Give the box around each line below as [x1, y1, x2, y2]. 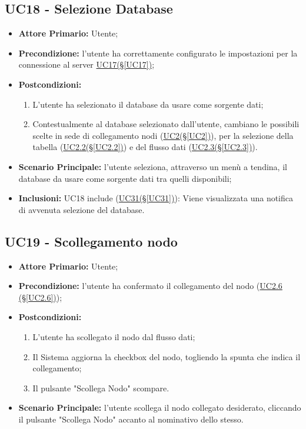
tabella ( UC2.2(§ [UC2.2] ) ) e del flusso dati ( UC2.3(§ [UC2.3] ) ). [32, 141, 258, 153]
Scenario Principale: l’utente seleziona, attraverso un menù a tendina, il [18, 160, 287, 172]
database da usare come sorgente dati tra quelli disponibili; [18, 172, 232, 184]
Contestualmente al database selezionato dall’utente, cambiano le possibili [32, 118, 300, 130]
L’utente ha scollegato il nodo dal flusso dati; [32, 330, 195, 342]
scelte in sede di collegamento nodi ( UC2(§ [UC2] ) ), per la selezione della [32, 129, 294, 141]
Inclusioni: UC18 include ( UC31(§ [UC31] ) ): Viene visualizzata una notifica [18, 192, 294, 204]
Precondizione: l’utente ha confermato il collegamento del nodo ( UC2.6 [18, 280, 282, 292]
